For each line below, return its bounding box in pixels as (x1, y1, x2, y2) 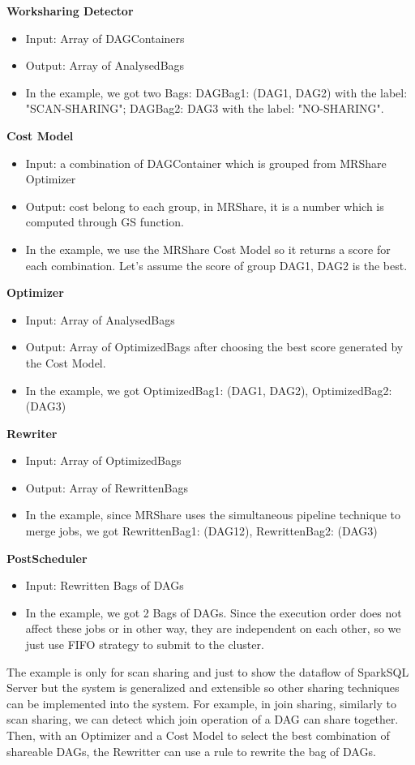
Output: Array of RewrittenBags (25, 479, 188, 496)
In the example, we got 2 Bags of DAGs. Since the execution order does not (25, 604, 402, 621)
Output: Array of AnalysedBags (25, 57, 185, 74)
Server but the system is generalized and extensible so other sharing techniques (6, 679, 400, 696)
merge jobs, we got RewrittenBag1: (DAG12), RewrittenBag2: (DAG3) (25, 522, 378, 539)
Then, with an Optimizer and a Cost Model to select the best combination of (6, 727, 390, 743)
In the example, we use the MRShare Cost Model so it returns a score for (25, 240, 391, 257)
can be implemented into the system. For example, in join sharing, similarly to (6, 694, 396, 711)
